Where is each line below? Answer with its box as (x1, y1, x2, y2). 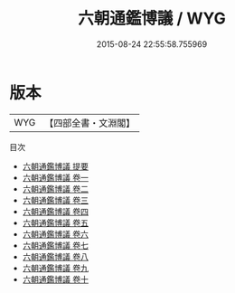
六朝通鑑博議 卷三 (22, 194, 89, 205)
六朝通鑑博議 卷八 (22, 250, 89, 262)
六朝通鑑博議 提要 (22, 160, 89, 172)
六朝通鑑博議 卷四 (22, 205, 89, 217)
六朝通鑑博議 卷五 (22, 217, 89, 228)
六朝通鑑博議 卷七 (22, 240, 89, 250)
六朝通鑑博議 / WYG (78, 8, 226, 29)
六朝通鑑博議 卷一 (22, 172, 89, 183)
